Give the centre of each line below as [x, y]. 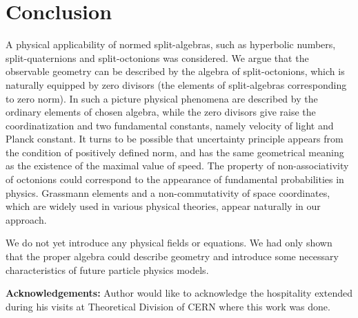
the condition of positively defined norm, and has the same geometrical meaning [175, 152]
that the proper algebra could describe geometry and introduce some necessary [172, 256]
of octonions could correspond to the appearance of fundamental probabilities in [175, 179]
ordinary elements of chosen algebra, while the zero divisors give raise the [161, 112]
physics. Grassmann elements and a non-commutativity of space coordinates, [168, 192]
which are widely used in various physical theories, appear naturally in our [163, 206]
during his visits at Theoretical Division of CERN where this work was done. [168, 306]
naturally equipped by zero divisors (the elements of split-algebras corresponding [176, 84]
